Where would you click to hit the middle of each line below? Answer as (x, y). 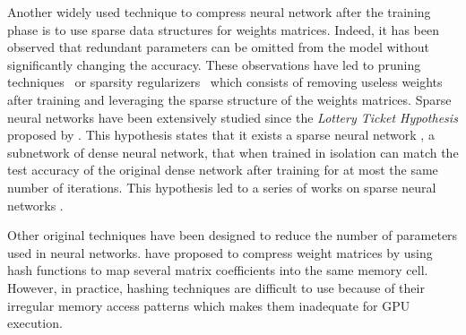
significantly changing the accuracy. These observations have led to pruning (214, 64)
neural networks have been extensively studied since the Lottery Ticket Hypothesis (233, 117)
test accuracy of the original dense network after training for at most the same (223, 170)
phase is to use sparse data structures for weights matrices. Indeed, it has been (223, 29)
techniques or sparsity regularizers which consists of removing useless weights (225, 82)
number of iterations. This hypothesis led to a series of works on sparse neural (222, 187)
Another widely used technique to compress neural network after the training (219, 12)
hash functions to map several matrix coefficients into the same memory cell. (218, 270)
